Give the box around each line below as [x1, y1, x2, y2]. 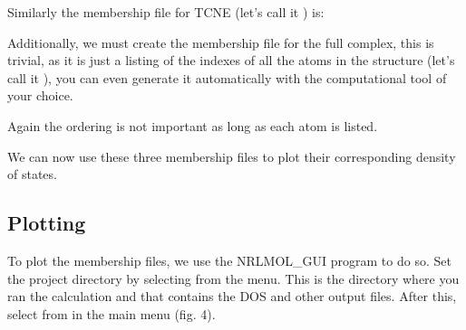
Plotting [7, 209, 86, 237]
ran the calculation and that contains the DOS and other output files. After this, [7, 287, 457, 306]
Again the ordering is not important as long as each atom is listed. [7, 116, 378, 135]
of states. [7, 165, 57, 184]
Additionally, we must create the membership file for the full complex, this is [7, 33, 434, 52]
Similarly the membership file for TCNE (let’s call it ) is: [7, 3, 325, 21]
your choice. [7, 86, 73, 105]
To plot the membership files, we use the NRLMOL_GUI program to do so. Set [7, 250, 451, 269]
